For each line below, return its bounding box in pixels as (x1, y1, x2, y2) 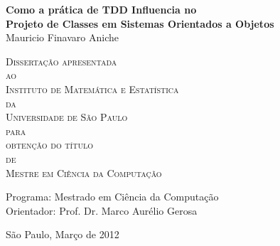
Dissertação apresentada (6, 53, 117, 68)
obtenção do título (6, 137, 93, 152)
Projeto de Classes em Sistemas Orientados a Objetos (6, 16, 274, 31)
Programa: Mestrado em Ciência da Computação (6, 189, 219, 204)
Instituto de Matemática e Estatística (6, 81, 179, 96)
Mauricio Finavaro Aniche (6, 30, 119, 45)
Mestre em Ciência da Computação (6, 165, 162, 180)
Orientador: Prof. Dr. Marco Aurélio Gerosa (6, 203, 198, 218)
